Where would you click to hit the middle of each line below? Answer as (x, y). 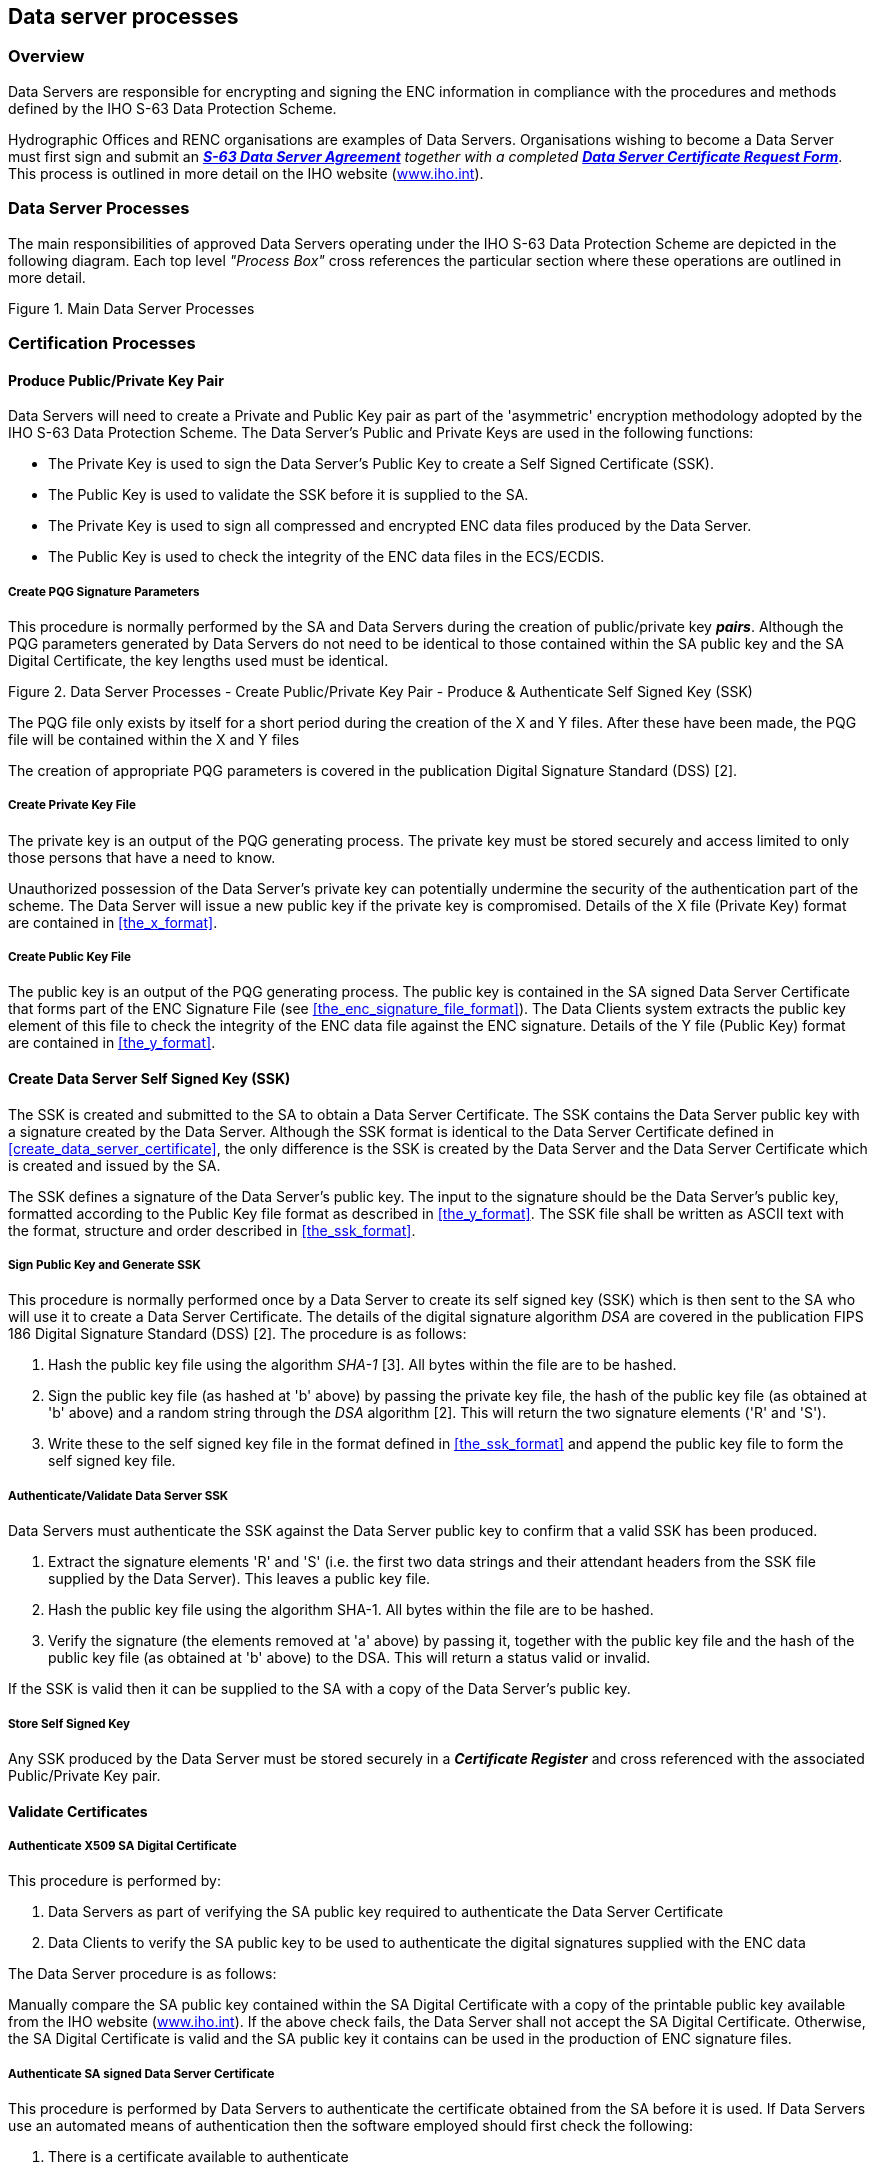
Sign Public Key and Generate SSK (104, 1265)
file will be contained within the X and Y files (154, 739)
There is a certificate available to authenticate (198, 2157)
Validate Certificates (78, 1811)
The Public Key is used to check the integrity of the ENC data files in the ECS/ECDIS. (326, 557)
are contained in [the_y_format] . (112, 1043)
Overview (46, 56)
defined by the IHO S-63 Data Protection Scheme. (172, 108)
